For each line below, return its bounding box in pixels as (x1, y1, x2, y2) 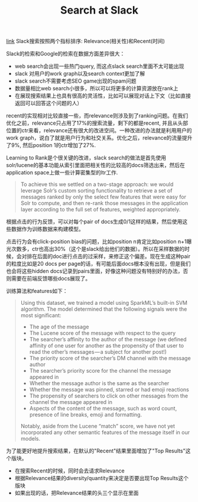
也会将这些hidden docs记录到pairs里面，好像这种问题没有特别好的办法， (6, 268, 183, 275)
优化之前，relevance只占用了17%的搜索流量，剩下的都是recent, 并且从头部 (6, 119, 189, 127)
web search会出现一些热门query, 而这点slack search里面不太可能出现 (14, 63, 184, 70)
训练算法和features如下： (6, 288, 68, 295)
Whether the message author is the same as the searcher (29, 380, 170, 387)
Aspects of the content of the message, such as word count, (29, 405, 177, 412)
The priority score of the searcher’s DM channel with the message (29, 355, 191, 362)
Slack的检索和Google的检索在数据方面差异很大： (6, 50, 125, 57)
